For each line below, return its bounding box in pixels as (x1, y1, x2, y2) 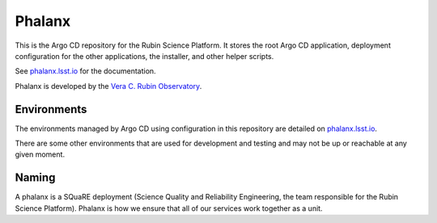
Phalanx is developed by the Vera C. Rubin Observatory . (15, 81, 202, 90)
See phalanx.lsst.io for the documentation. (15, 66, 157, 76)
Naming (15, 170, 56, 185)
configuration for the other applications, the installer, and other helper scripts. (15, 51, 274, 61)
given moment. (15, 149, 65, 159)
